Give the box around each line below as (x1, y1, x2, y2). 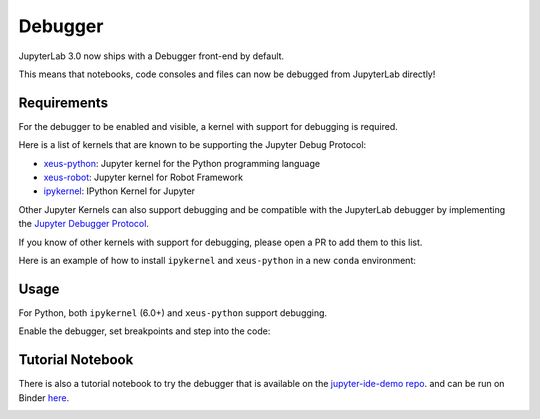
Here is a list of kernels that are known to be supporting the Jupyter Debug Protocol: (18, 139, 367, 151)
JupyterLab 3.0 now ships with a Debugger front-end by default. (18, 50, 285, 62)
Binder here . (18, 391, 70, 404)
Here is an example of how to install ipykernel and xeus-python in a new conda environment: (18, 254, 417, 266)
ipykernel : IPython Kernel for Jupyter (43, 185, 195, 197)
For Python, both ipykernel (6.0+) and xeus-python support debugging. (18, 306, 328, 319)
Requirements (18, 94, 109, 111)
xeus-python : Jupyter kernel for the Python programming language (43, 157, 320, 169)
